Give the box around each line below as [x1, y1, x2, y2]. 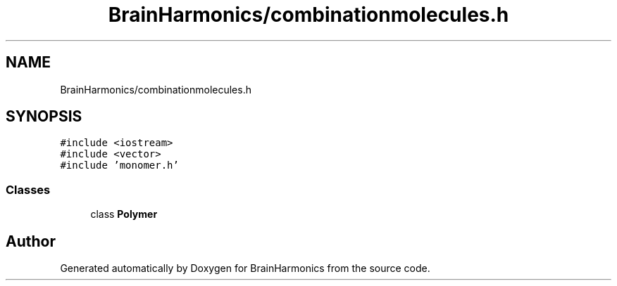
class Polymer [90, 208, 158, 221]
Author [6, 232, 56, 250]
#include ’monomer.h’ [60, 160, 179, 171]
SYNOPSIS [6, 108, 82, 126]
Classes [6, 182, 51, 197]
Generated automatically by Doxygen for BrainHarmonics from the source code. [60, 262, 430, 275]
